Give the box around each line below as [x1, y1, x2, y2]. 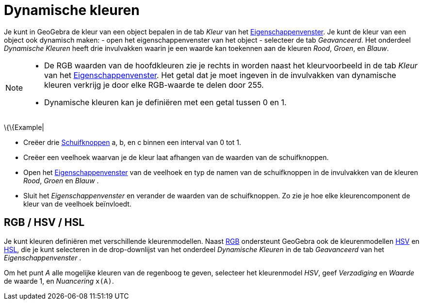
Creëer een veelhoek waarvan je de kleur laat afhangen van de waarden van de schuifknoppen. [23, 153, 329, 161]
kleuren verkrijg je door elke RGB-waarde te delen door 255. [44, 80, 264, 90]
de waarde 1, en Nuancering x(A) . [4, 276, 114, 285]
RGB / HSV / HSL [4, 216, 85, 229]
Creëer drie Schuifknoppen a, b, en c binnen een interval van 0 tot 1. [23, 138, 241, 146]
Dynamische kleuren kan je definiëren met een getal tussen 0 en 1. [44, 97, 287, 107]
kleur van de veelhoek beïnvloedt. [23, 199, 131, 208]
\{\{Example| [4, 123, 44, 131]
